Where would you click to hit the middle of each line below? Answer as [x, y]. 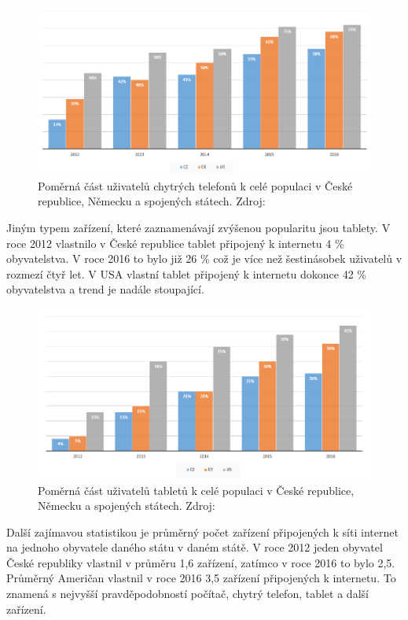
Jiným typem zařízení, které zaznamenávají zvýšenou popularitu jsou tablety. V [198, 227]
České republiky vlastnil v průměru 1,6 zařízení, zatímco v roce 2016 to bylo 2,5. [201, 562]
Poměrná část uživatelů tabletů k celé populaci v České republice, [196, 490]
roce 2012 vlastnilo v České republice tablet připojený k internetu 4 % [175, 243]
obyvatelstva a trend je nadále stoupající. [105, 289]
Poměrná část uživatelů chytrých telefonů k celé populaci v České [195, 185]
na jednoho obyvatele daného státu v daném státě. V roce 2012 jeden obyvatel [195, 547]
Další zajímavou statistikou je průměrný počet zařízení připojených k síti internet [202, 531]
